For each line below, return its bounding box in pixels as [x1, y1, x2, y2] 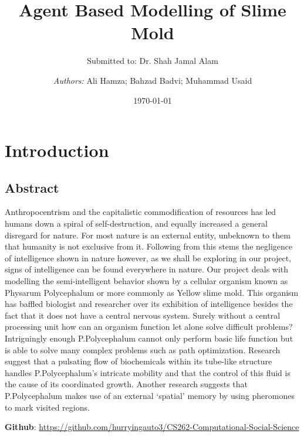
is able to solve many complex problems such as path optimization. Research [5, 343, 281, 356]
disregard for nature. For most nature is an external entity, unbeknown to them [5, 228, 291, 241]
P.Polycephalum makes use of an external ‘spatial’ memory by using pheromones [5, 389, 295, 401]
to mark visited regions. [5, 401, 90, 413]
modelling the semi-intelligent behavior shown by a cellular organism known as [5, 275, 288, 287]
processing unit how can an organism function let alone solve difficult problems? [5, 320, 293, 333]
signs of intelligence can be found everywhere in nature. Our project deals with [5, 263, 289, 275]
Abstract [5, 178, 59, 196]
